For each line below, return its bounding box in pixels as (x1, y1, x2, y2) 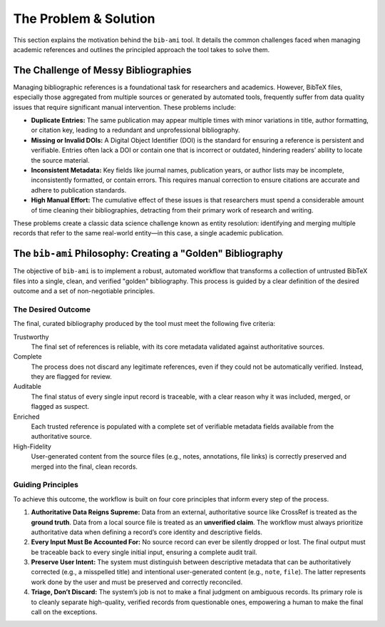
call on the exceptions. (31, 608, 98, 616)
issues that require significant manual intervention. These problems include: (13, 103, 237, 111)
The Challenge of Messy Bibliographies (13, 64, 192, 76)
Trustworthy (13, 332, 49, 341)
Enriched (13, 412, 40, 421)
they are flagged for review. (31, 372, 112, 381)
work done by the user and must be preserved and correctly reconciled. (31, 578, 242, 586)
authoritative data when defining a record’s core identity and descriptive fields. (31, 528, 263, 536)
